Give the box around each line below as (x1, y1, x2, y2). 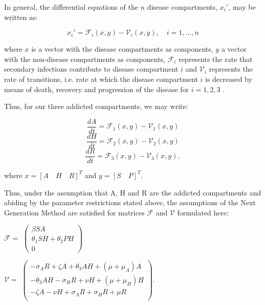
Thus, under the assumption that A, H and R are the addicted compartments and (4, 187, 261, 198)
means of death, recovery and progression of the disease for (4, 83, 189, 94)
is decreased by (205, 73, 252, 84)
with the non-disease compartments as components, (4, 53, 165, 64)
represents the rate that (179, 53, 253, 64)
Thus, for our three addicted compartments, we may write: (4, 101, 188, 112)
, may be (228, 2, 256, 12)
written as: (4, 11, 38, 22)
